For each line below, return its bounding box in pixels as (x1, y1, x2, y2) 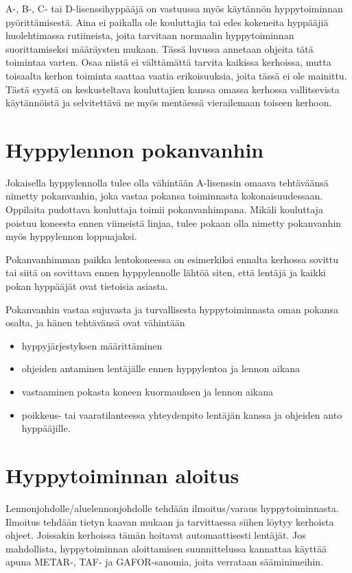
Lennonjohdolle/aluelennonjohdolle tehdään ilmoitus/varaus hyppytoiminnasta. (5, 500, 339, 515)
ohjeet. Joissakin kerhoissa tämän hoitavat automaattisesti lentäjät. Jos (5, 528, 306, 542)
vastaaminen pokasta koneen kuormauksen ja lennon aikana (21, 385, 274, 398)
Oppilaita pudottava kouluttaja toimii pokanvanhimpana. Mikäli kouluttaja (5, 202, 323, 217)
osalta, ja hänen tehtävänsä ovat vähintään (5, 315, 185, 330)
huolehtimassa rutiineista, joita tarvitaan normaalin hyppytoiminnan (5, 28, 294, 42)
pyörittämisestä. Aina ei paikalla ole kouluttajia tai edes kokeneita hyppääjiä (5, 14, 329, 29)
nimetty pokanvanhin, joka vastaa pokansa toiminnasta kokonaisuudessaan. (5, 188, 323, 203)
